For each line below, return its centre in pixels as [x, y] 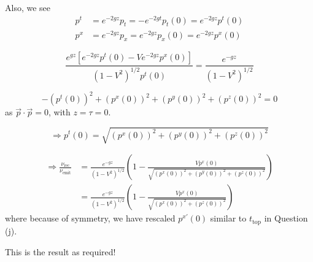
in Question [286, 218]
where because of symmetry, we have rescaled [90, 218]
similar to [228, 218]
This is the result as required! [60, 251]
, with [59, 112]
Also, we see [28, 7]
